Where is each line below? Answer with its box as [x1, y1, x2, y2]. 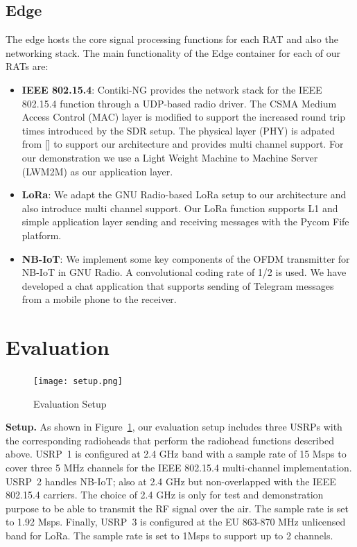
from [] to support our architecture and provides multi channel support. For [21, 137, 344, 151]
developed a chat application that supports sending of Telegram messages [21, 278, 334, 293]
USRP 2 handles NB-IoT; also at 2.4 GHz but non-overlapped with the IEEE [6, 474, 336, 488]
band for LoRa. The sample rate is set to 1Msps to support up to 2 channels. [6, 528, 333, 543]
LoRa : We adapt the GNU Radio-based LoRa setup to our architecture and [21, 187, 347, 202]
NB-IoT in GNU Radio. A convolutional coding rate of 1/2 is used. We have [21, 265, 347, 279]
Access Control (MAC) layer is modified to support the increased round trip [21, 110, 345, 124]
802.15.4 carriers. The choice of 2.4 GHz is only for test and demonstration [6, 487, 324, 502]
